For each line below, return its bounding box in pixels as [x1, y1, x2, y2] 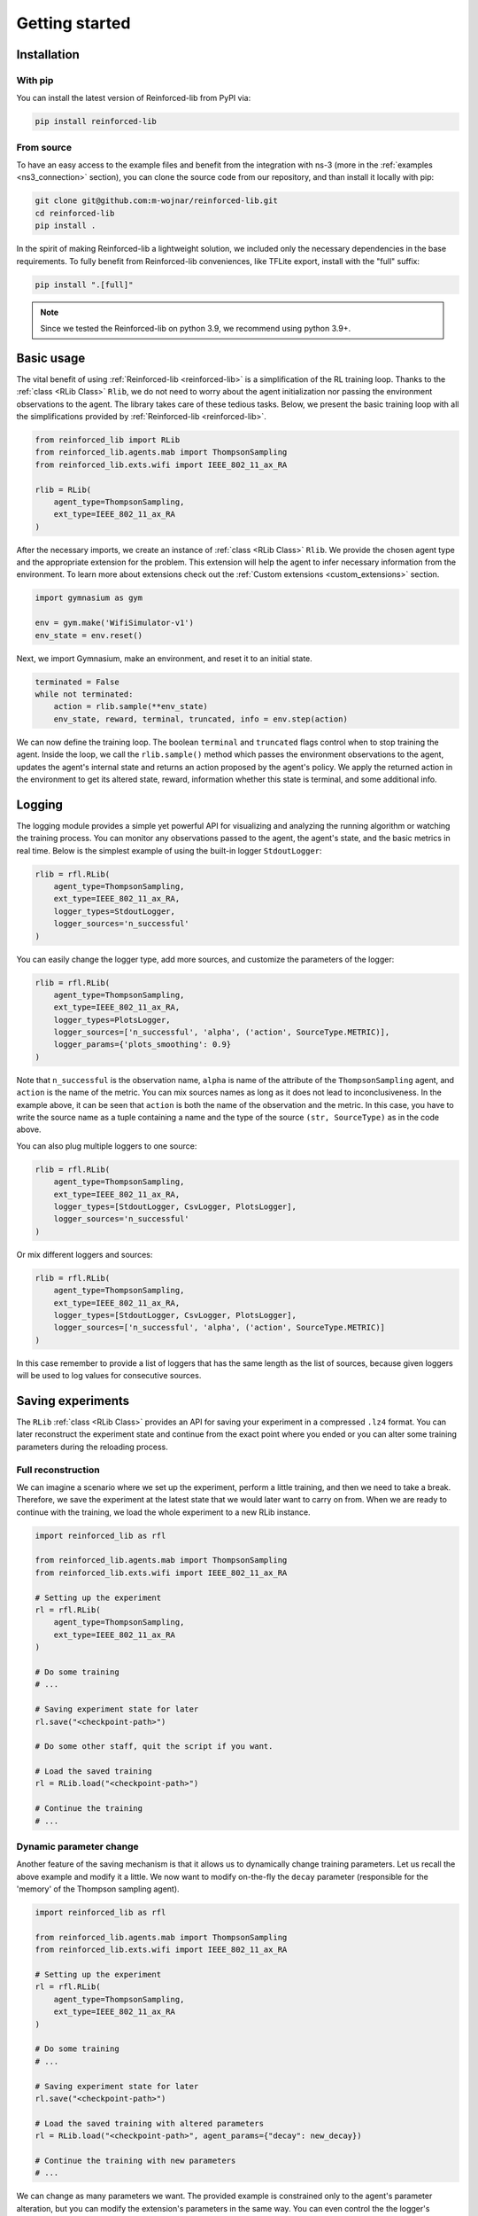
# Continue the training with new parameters [35, 2155, 236, 2165]
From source [16, 141, 73, 153]
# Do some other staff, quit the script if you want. [35, 1742, 274, 1752]
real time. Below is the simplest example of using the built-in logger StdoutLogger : [16, 845, 322, 855]
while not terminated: [35, 690, 134, 699]
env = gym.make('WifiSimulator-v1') [35, 618, 195, 628]
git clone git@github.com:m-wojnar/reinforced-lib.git [35, 196, 278, 206]
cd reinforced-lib [35, 208, 115, 218]
